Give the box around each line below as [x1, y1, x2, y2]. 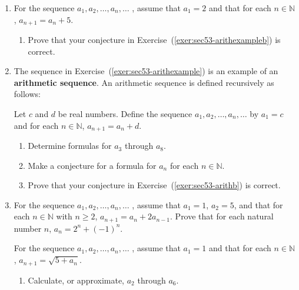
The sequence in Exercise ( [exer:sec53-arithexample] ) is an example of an [14, 65, 278, 77]
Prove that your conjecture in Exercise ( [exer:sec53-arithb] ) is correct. [28, 179, 281, 191]
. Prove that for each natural [170, 210, 274, 222]
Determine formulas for [28, 139, 112, 152]
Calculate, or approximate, [28, 274, 125, 286]
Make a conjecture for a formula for [28, 159, 157, 171]
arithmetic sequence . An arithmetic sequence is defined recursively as [14, 76, 274, 88]
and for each [14, 119, 59, 131]
